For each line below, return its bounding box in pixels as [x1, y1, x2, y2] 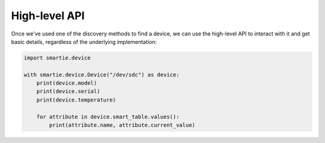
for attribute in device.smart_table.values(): [36, 113, 180, 120]
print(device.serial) [36, 88, 101, 95]
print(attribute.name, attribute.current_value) [49, 122, 196, 129]
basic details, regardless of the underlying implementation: [11, 38, 157, 45]
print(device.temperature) [36, 96, 117, 103]
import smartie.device [23, 54, 91, 61]
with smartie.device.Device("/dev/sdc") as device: [23, 71, 180, 78]
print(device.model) [36, 80, 97, 87]
